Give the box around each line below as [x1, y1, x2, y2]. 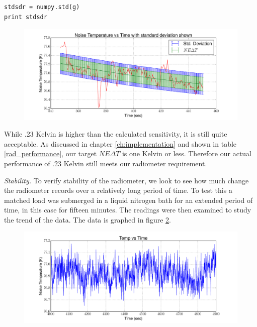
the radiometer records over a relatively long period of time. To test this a [4, 185, 232, 195]
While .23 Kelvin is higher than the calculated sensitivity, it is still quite [4, 129, 227, 139]
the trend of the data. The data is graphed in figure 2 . [4, 214, 171, 225]
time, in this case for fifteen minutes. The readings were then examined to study [4, 204, 251, 215]
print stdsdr [4, 13, 47, 21]
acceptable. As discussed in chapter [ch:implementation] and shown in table [4, 138, 237, 149]
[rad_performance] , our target [4, 148, 97, 159]
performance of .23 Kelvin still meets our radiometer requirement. [4, 158, 207, 168]
